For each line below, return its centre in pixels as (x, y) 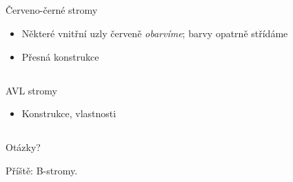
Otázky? (23, 147)
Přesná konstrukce (60, 56)
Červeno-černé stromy (52, 10)
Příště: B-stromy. (42, 170)
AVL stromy (31, 90)
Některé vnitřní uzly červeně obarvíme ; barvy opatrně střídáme (155, 33)
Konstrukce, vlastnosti (69, 113)
